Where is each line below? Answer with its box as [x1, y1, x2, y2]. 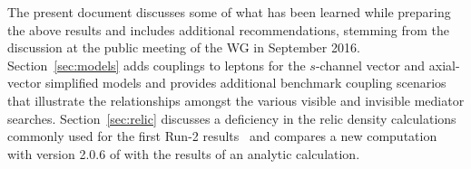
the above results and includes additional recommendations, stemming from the [7, 20, 450, 39]
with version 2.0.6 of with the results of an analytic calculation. [7, 144, 360, 163]
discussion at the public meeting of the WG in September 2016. [7, 38, 360, 57]
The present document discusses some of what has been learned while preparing [7, 3, 451, 21]
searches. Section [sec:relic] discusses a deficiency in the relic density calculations [7, 108, 456, 127]
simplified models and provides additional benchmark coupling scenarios [45, 73, 446, 92]
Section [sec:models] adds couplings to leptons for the [7, 55, 306, 74]
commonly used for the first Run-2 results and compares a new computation [7, 127, 437, 146]
